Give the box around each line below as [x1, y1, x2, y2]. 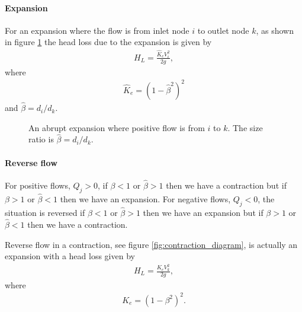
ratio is [28, 133, 54, 145]
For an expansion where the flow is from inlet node [5, 24, 189, 36]
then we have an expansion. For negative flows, [60, 193, 231, 205]
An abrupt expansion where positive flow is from [28, 121, 205, 133]
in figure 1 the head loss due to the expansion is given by [5, 36, 212, 48]
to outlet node [197, 24, 249, 36]
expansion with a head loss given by [5, 250, 135, 262]
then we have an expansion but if [143, 206, 264, 219]
